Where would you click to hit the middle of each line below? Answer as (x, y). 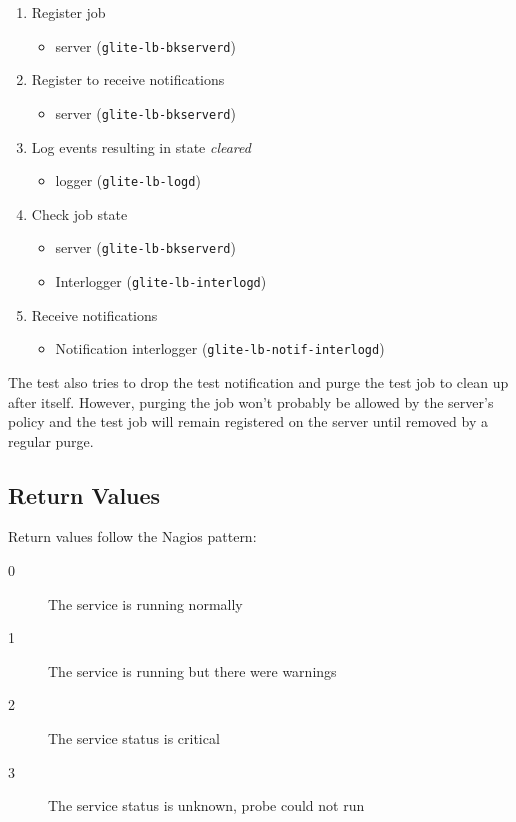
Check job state (79, 213)
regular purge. (51, 440)
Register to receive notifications (128, 79)
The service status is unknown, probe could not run (206, 805)
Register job (68, 12)
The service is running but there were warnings (192, 670)
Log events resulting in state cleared (141, 146)
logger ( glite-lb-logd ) (128, 180)
